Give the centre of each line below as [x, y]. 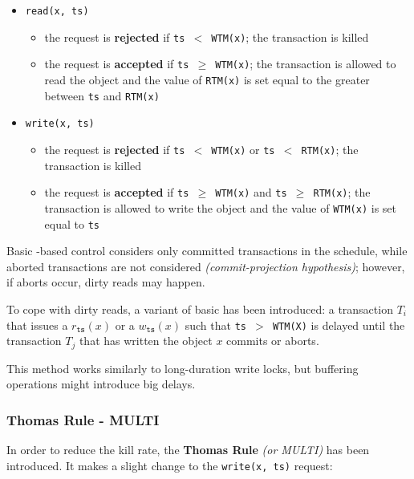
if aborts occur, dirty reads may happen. [106, 282]
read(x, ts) [57, 11]
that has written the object [146, 341]
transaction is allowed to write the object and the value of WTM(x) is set [221, 207]
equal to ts [72, 223]
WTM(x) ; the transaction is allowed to [306, 64]
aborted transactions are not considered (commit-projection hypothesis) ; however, [206, 266]
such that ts [215, 325]
